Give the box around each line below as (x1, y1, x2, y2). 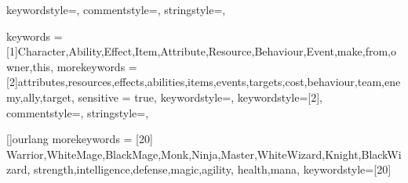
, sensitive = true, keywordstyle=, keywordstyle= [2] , (71, 88, 323, 105)
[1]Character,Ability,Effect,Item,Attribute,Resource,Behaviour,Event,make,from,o (6, 43, 396, 59)
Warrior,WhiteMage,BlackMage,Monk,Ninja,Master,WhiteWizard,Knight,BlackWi (6, 145, 402, 162)
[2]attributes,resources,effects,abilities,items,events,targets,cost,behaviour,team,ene (6, 74, 401, 90)
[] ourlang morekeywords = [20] (6, 131, 153, 147)
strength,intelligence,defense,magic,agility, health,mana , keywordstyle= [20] (34, 161, 392, 178)
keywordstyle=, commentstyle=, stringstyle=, (6, 2, 226, 17)
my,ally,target (6, 88, 71, 105)
